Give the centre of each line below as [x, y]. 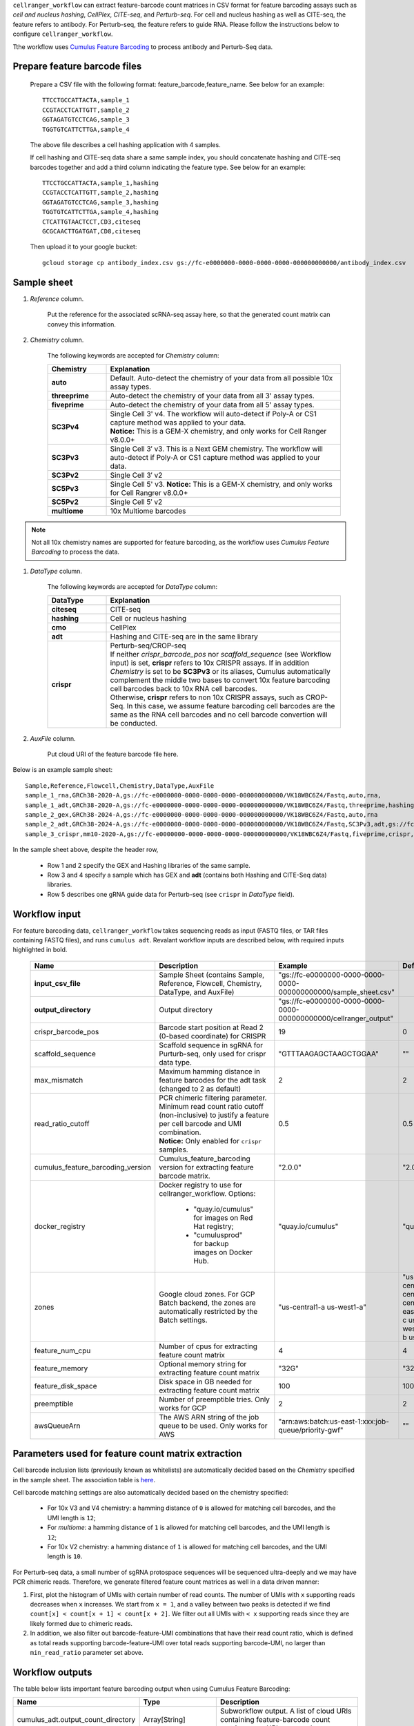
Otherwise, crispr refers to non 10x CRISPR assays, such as [207, 697]
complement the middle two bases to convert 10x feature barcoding [220, 680]
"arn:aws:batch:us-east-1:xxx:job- [334, 1421]
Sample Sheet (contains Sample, [212, 975]
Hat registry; [214, 1226]
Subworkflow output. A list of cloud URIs [286, 1711]
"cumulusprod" [218, 1234]
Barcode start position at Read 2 [211, 1027]
